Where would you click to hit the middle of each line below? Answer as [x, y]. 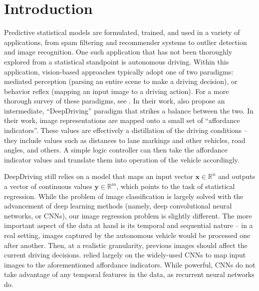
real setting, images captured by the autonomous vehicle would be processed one [127, 235]
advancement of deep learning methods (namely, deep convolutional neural [118, 206]
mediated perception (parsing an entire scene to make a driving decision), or [121, 81]
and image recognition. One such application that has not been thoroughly [118, 52]
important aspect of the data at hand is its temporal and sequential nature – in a [129, 225]
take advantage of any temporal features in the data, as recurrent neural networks [129, 274]
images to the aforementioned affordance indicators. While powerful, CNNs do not [130, 264]
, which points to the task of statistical [176, 186]
